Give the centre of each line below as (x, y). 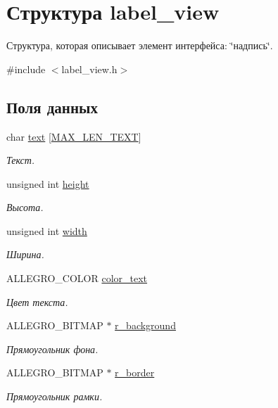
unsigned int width (47, 230)
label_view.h (89, 69)
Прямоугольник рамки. (55, 396)
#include (26, 69)
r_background (145, 325)
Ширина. (25, 254)
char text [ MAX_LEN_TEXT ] (74, 136)
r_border (135, 372)
